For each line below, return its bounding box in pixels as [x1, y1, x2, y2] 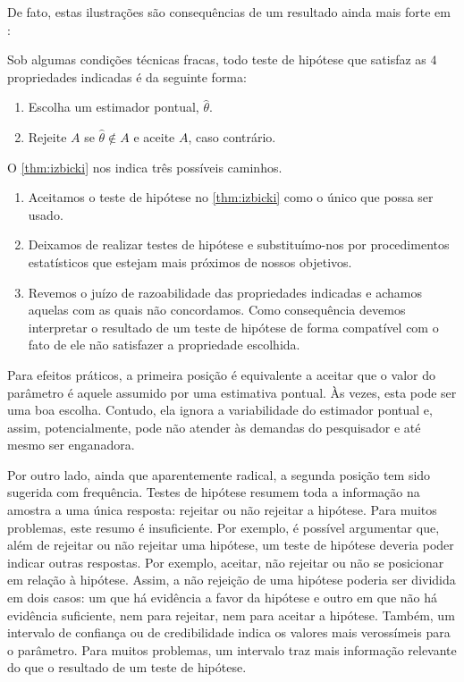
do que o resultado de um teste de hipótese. [7, 658, 247, 677]
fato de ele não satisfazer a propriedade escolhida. [28, 335, 300, 354]
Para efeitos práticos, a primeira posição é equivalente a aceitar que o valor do [7, 365, 435, 383]
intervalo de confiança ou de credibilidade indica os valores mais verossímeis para [7, 623, 451, 642]
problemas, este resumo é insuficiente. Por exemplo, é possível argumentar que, [7, 518, 440, 536]
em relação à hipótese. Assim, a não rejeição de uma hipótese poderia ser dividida [7, 570, 456, 589]
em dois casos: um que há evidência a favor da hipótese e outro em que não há [7, 588, 437, 607]
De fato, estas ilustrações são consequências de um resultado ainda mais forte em [7, 3, 451, 21]
